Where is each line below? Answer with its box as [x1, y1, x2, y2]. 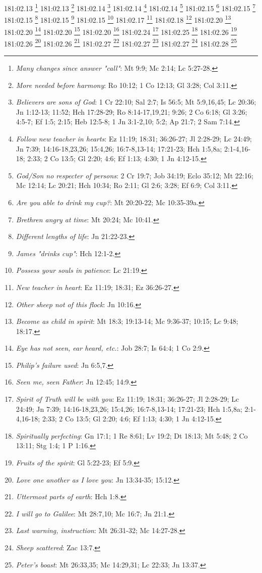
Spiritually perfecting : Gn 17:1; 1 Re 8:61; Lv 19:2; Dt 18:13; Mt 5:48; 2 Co [16, 430, 248, 441]
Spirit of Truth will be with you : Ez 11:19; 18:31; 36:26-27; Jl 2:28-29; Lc [16, 394, 239, 404]
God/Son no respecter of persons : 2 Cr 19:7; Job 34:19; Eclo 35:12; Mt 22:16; [16, 170, 253, 180]
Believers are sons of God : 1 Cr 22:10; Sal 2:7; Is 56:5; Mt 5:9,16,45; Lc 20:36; [16, 97, 256, 107]
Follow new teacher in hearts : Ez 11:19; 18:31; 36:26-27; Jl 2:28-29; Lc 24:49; [16, 133, 252, 144]
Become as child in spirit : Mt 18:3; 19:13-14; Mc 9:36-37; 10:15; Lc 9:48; [16, 316, 238, 326]
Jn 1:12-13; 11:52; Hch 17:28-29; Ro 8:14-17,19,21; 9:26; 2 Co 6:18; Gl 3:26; [16, 106, 247, 117]
